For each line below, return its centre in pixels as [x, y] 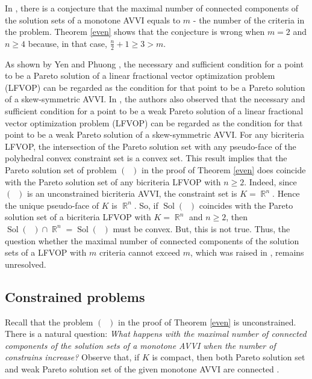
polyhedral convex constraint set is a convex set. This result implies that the [146, 158]
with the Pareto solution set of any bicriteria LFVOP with [113, 181]
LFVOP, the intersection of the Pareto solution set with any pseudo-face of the [151, 146]
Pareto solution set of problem [61, 169]
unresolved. [26, 264]
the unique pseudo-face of [52, 205]
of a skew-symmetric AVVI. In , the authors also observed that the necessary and [155, 99]
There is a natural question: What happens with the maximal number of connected [156, 334]
